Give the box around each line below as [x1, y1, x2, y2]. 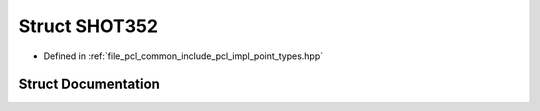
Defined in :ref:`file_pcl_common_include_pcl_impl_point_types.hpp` [43, 50, 324, 62]
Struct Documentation [18, 76, 160, 93]
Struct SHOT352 [18, 15, 159, 37]
